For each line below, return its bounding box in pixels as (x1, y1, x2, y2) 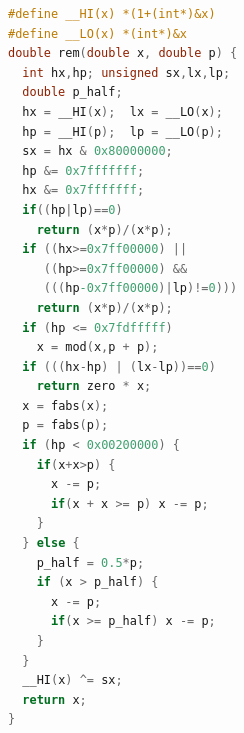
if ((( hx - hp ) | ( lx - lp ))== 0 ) (22, 359, 216, 374)
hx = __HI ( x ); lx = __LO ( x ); (22, 104, 223, 119)
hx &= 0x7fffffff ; (22, 183, 145, 198)
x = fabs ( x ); (22, 398, 109, 413)
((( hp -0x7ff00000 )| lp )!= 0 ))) (43, 281, 238, 296)
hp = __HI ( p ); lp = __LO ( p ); (22, 124, 223, 139)
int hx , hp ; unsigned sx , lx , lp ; (22, 65, 231, 80)
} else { (22, 536, 80, 551)
